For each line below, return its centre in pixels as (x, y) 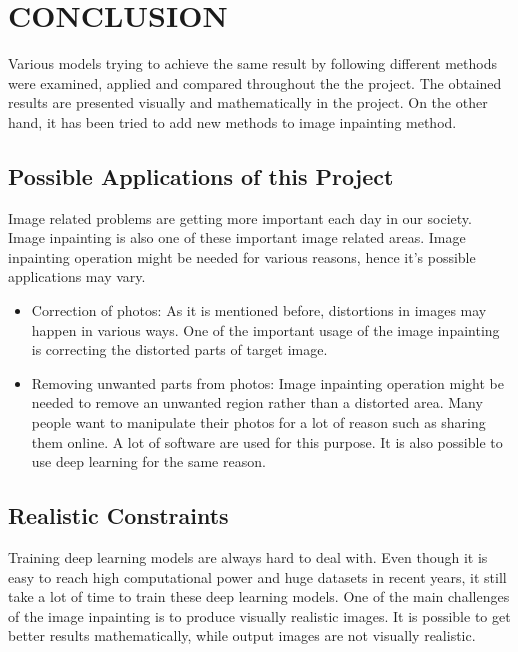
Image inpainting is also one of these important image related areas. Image (237, 237)
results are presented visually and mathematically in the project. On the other (248, 102)
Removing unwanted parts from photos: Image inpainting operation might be (268, 382)
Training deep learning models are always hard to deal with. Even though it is (248, 557)
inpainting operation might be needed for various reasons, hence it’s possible (242, 256)
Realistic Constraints (118, 515)
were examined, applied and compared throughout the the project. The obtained (255, 82)
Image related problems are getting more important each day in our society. (240, 217)
